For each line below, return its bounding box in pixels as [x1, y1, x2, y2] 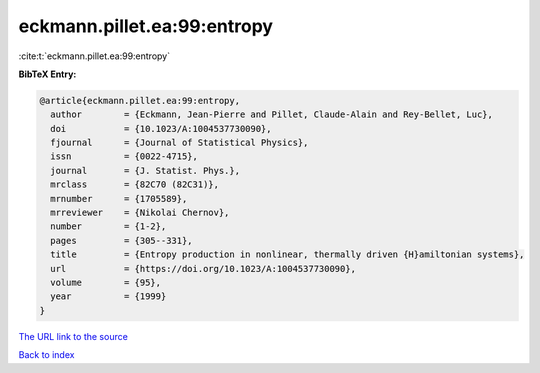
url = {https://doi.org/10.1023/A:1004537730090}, [50, 263, 357, 274]
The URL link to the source [18, 330, 129, 342]
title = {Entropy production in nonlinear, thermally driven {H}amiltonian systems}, [50, 249, 525, 260]
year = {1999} [50, 291, 167, 302]
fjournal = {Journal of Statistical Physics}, [50, 137, 309, 149]
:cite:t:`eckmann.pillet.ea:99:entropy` [18, 50, 170, 62]
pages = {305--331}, [50, 235, 194, 246]
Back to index [18, 349, 75, 361]
